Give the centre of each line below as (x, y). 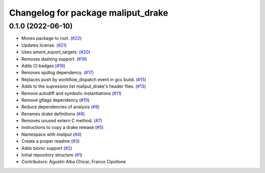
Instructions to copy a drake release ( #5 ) (63, 127)
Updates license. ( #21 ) (44, 45)
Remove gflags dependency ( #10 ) (55, 100)
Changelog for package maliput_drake (89, 13)
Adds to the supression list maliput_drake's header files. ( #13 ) (84, 86)
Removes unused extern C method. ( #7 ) (62, 121)
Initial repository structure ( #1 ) (52, 155)
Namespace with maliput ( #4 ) (52, 134)
